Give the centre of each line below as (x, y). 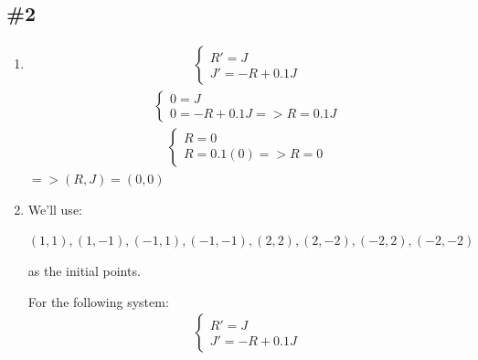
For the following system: (98, 301)
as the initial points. (84, 271)
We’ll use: (55, 209)
